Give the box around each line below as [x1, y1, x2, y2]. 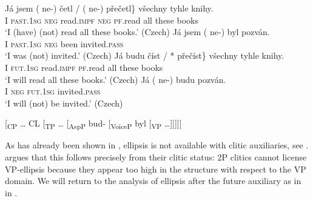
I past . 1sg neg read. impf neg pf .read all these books [5, 13, 198, 26]
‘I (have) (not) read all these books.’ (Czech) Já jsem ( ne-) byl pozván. [5, 25, 270, 38]
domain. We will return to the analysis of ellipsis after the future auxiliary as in [5, 174, 301, 187]
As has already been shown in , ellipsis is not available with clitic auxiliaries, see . [5, 139, 309, 151]
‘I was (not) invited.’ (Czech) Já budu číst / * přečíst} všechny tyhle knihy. [5, 49, 284, 62]
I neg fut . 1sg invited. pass [5, 85, 101, 97]
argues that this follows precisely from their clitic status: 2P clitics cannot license [5, 151, 307, 163]
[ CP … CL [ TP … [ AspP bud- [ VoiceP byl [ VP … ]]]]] [5, 117, 182, 131]
